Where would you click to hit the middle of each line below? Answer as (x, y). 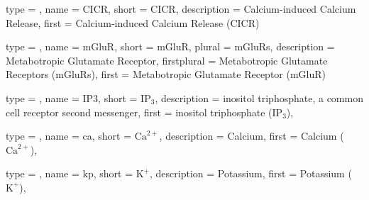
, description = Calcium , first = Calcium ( (252, 136)
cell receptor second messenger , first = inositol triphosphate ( (139, 112)
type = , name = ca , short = (69, 136)
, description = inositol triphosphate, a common (259, 98)
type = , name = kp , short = (70, 173)
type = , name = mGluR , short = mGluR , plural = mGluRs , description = (170, 46)
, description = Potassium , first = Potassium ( (251, 173)
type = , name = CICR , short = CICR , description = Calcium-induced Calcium (181, 9)
